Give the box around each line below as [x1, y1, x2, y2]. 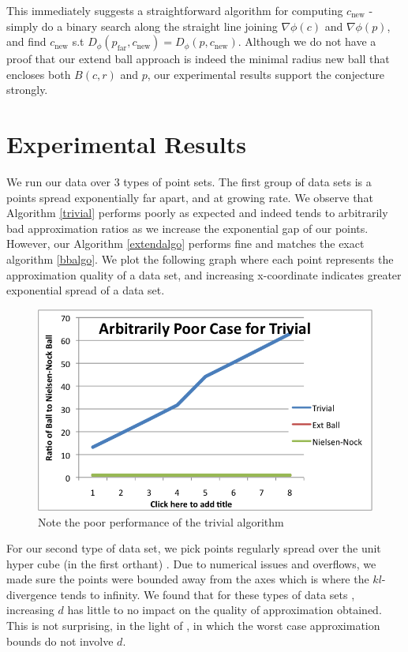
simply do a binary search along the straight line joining [6, 17, 278, 34]
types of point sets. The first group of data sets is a [123, 174, 372, 190]
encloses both [6, 66, 71, 82]
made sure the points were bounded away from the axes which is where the [6, 571, 369, 587]
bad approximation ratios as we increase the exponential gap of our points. [6, 219, 369, 236]
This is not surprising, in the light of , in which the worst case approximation [6, 617, 380, 634]
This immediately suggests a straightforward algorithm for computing [6, 2, 343, 18]
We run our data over [6, 174, 110, 190]
